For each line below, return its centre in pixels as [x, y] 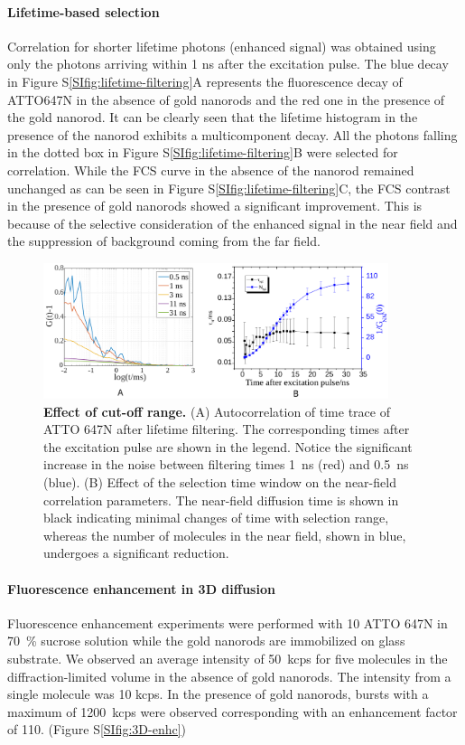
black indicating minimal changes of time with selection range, [216, 518]
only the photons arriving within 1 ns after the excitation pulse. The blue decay [228, 64]
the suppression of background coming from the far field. [164, 241]
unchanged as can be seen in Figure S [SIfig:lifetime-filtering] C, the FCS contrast [229, 188]
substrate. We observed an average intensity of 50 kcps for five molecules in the [228, 659]
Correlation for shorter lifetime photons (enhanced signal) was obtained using [222, 46]
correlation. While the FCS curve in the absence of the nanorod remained [211, 170]
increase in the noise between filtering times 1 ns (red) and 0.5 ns [226, 464]
